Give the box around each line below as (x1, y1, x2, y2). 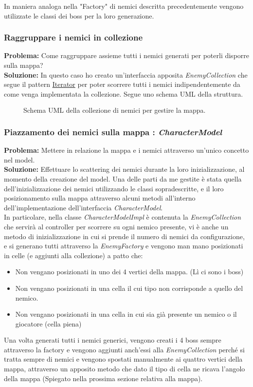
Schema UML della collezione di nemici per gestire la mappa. (23, 105, 206, 115)
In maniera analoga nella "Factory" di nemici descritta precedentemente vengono (4, 1, 244, 11)
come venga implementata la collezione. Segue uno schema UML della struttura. (4, 88, 243, 99)
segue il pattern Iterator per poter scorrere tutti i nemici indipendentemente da (4, 79, 240, 89)
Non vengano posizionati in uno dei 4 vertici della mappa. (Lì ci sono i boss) (15, 266, 244, 277)
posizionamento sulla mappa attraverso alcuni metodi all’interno (4, 193, 196, 203)
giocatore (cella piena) (15, 318, 82, 328)
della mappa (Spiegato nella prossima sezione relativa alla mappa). (4, 373, 203, 383)
